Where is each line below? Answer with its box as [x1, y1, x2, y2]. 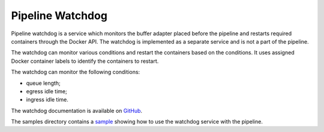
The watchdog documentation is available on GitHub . [11, 107, 143, 114]
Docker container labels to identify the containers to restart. [11, 57, 159, 65]
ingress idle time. [26, 96, 69, 103]
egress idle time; [26, 87, 67, 95]
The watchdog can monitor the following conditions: [11, 69, 140, 76]
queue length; [26, 79, 61, 87]
